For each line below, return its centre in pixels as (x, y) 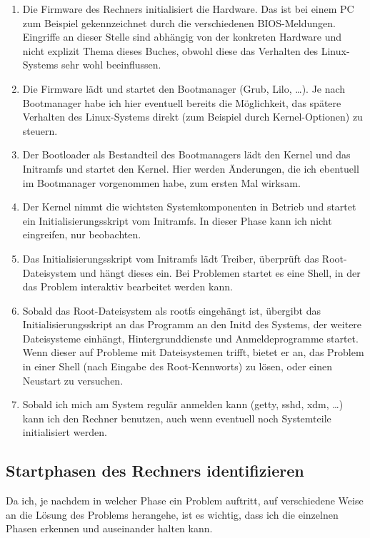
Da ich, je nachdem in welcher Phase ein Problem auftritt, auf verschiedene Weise (185, 501)
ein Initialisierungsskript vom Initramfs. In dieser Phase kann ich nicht (177, 220)
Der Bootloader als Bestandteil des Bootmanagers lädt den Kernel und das (186, 154)
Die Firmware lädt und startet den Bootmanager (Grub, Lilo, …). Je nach (184, 88)
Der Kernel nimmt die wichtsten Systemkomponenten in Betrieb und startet (189, 207)
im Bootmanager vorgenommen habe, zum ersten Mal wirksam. (161, 182)
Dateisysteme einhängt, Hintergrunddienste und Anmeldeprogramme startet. (190, 338)
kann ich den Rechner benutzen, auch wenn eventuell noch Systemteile (177, 418)
